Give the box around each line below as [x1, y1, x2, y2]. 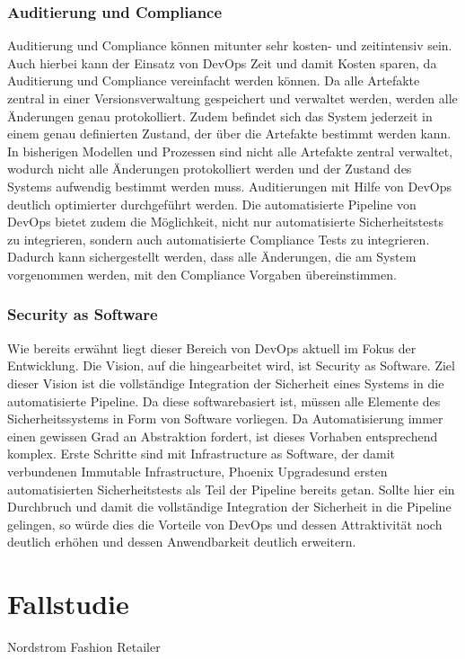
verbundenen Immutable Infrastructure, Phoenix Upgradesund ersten [7, 461, 388, 480]
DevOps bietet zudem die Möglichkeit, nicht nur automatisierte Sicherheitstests [7, 212, 444, 231]
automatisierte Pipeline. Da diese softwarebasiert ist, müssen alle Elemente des [7, 391, 441, 410]
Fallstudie [7, 585, 129, 622]
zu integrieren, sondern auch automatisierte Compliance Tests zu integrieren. [7, 229, 430, 248]
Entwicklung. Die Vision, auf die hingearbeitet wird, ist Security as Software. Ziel [7, 356, 455, 375]
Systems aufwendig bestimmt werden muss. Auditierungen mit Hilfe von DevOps [7, 176, 452, 195]
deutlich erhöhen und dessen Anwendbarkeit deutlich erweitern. [7, 532, 356, 551]
